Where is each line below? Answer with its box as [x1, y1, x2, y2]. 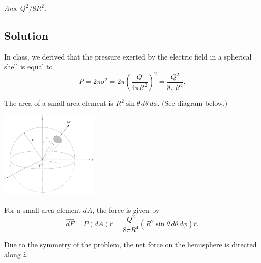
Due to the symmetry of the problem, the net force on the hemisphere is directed [4, 239, 257, 250]
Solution [4, 27, 49, 43]
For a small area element [4, 204, 81, 215]
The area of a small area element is [4, 98, 113, 108]
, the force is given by [92, 204, 160, 215]
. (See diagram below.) [157, 98, 228, 108]
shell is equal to [4, 61, 53, 72]
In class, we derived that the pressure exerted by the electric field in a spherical [4, 51, 252, 62]
